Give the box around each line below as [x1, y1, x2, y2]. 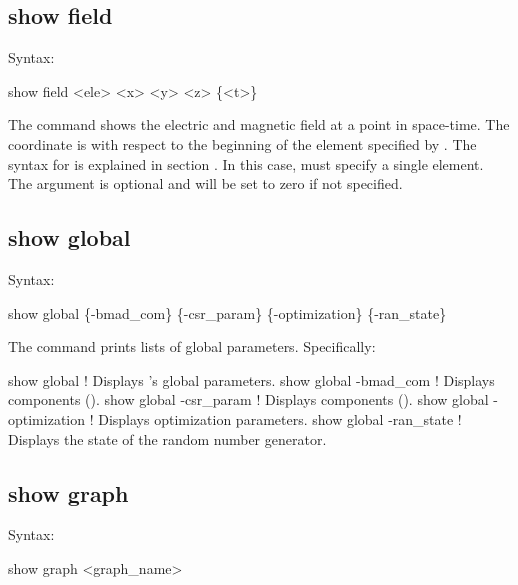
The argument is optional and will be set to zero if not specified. [8, 173, 403, 194]
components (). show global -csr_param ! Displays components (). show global [8, 389, 489, 410]
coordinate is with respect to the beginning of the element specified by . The [8, 133, 477, 154]
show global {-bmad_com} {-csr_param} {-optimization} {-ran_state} [8, 302, 447, 323]
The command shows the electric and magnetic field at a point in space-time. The [8, 114, 510, 135]
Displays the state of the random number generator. [8, 428, 327, 449]
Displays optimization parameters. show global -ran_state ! [98, 408, 462, 429]
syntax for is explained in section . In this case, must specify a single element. [8, 153, 484, 174]
